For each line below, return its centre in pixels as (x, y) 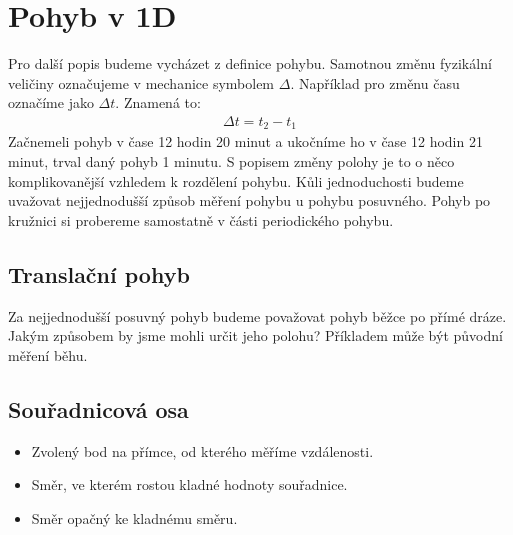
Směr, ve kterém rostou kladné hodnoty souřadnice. (189, 484)
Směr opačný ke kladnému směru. (134, 517)
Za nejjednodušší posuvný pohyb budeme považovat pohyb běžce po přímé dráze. (257, 315)
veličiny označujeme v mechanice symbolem (141, 82)
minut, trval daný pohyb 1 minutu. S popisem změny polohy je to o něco (231, 160)
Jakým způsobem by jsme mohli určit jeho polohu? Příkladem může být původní (255, 335)
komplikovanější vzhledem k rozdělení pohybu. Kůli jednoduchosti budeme (236, 180)
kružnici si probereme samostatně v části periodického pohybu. (201, 219)
